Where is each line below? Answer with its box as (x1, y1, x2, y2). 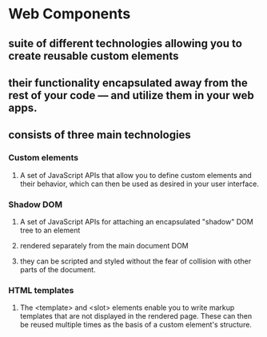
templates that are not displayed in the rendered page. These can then (19, 311, 253, 321)
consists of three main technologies (8, 129, 192, 142)
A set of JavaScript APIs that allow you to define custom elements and (19, 170, 252, 180)
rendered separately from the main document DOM (19, 240, 189, 250)
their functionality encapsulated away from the (8, 76, 248, 89)
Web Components (8, 5, 131, 23)
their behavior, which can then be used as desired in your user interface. (19, 179, 260, 188)
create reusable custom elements (8, 49, 179, 62)
